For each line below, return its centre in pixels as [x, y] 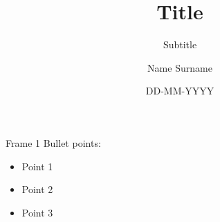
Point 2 [37, 189]
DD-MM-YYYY [180, 91]
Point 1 [37, 166]
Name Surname [180, 67]
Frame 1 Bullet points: [53, 142]
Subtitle [180, 44]
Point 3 [37, 212]
